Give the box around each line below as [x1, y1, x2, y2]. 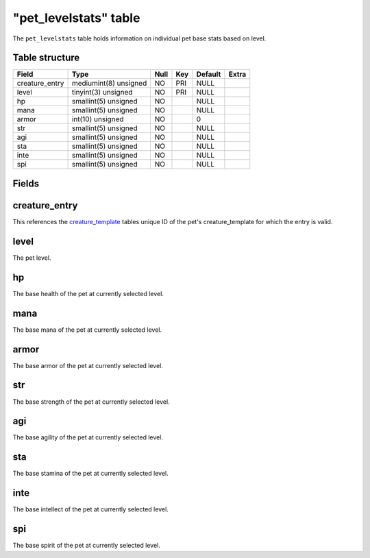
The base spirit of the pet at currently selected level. [12, 542, 161, 550]
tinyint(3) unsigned [71, 88, 133, 97]
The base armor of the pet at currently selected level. [12, 361, 164, 369]
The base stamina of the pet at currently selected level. [12, 470, 169, 478]
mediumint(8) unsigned [71, 79, 147, 88]
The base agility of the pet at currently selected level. [12, 433, 164, 441]
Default [196, 69, 221, 79]
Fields [12, 178, 40, 189]
